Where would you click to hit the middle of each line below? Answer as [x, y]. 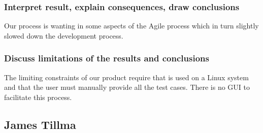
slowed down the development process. [64, 35]
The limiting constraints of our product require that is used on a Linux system [126, 77]
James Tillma [40, 124]
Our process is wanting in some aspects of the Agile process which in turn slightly [131, 26]
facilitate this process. [38, 97]
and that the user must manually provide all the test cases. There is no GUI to [127, 87]
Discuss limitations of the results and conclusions [107, 58]
